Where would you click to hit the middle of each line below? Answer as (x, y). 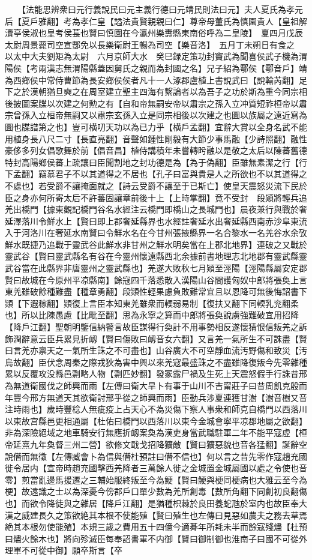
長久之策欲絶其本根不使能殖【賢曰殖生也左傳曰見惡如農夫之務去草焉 (172, 515)
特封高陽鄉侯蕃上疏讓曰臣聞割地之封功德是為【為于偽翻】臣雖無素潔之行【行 (156, 162)
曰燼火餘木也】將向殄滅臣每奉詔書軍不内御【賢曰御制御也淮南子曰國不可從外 (156, 538)
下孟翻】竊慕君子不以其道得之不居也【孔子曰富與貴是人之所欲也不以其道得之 (156, 174)
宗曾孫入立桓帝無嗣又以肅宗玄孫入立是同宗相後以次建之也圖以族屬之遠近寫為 (156, 115)
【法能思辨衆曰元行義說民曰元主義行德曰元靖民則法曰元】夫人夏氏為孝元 (162, 9)
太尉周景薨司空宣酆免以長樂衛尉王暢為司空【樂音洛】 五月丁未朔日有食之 (150, 44)
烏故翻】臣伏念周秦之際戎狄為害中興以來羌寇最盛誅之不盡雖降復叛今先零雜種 (156, 362)
